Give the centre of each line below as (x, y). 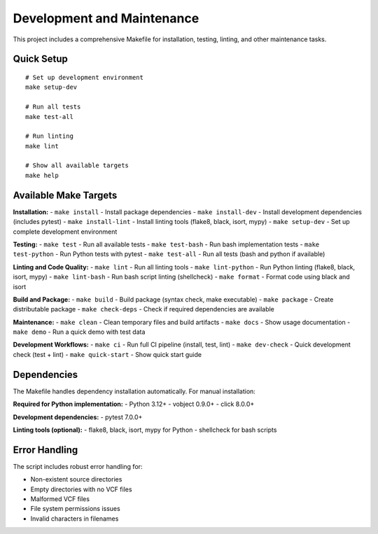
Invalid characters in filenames (75, 519)
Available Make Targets (65, 195)
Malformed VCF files (60, 499)
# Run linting (49, 136)
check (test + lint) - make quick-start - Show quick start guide (107, 354)
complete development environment (65, 232)
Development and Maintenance (106, 18)
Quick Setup (40, 59)
